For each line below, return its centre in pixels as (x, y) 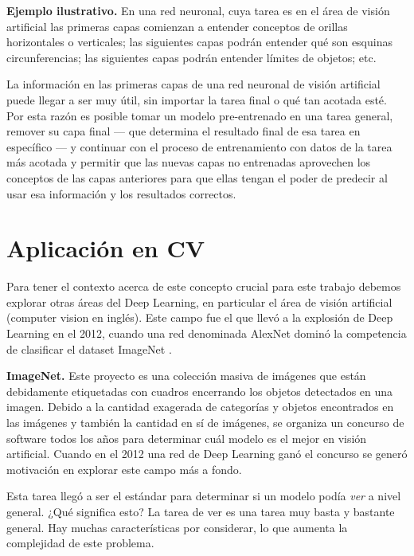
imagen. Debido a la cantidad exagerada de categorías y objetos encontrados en (200, 407)
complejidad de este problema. (80, 543)
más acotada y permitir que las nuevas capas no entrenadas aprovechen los (189, 162)
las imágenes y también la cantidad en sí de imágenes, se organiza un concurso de (205, 422)
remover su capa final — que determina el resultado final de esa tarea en (184, 131)
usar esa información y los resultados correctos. (121, 193)
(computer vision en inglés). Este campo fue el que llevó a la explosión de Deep (200, 317)
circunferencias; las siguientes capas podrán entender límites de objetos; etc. (191, 57)
